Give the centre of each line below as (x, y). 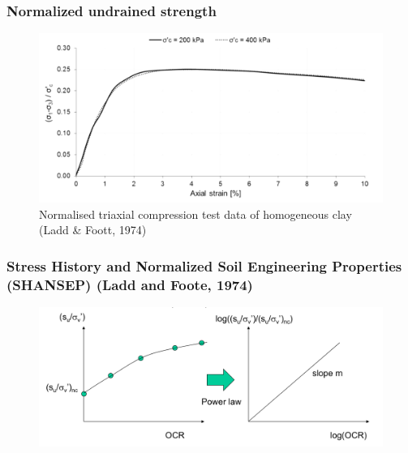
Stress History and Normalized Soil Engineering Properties (204, 265)
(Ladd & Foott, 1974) (93, 230)
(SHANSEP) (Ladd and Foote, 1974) (130, 284)
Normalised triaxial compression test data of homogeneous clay (195, 214)
